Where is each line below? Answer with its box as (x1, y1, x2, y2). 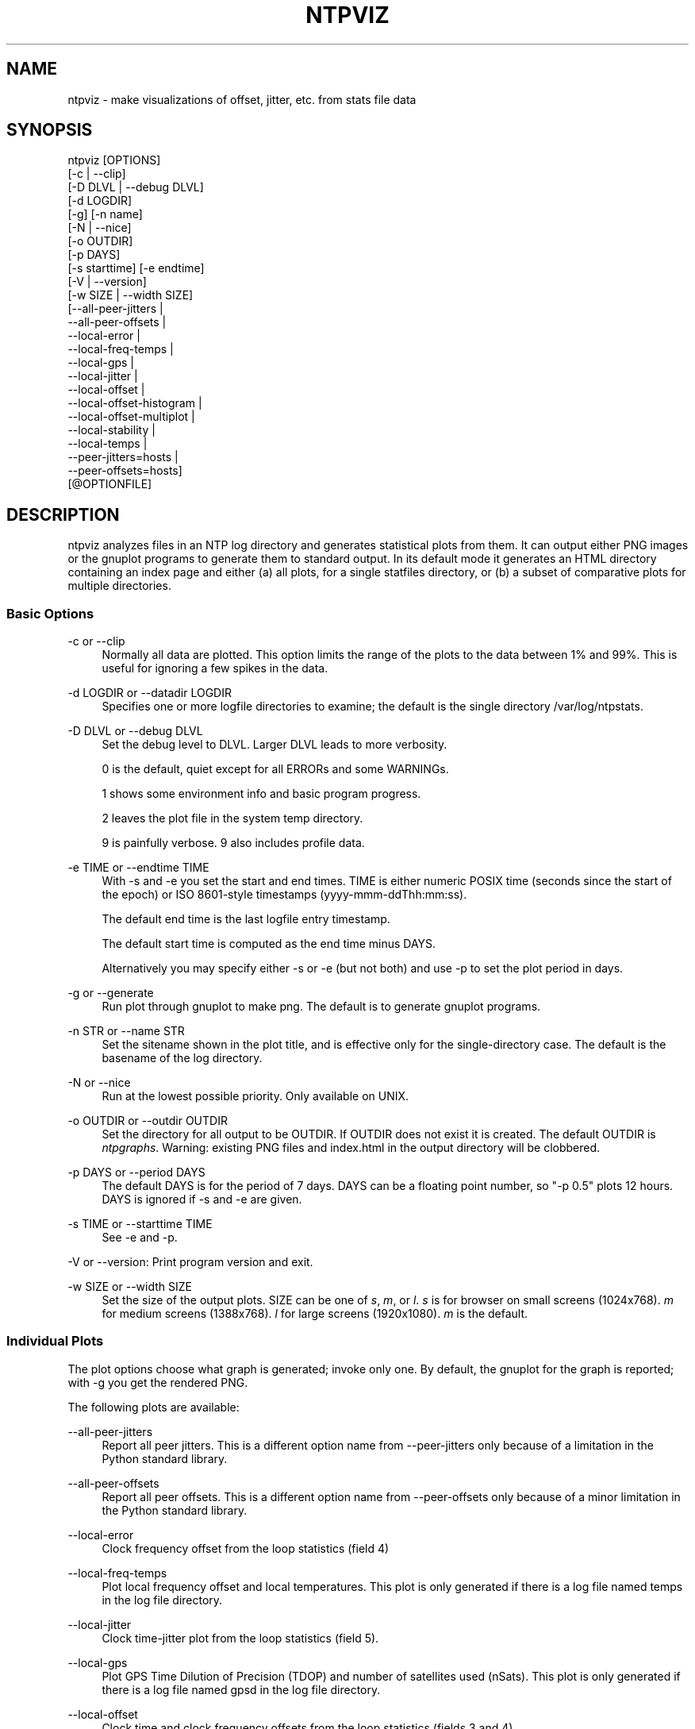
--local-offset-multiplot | (67, 410, 195, 424)
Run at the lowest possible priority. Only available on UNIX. (102, 1089, 409, 1103)
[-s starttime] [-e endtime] (67, 261, 205, 275)
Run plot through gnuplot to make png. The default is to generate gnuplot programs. (102, 999, 541, 1014)
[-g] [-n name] (67, 207, 143, 221)
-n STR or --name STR (67, 1024, 185, 1038)
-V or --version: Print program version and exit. (67, 1255, 313, 1269)
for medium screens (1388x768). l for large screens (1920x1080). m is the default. (102, 1307, 528, 1321)
